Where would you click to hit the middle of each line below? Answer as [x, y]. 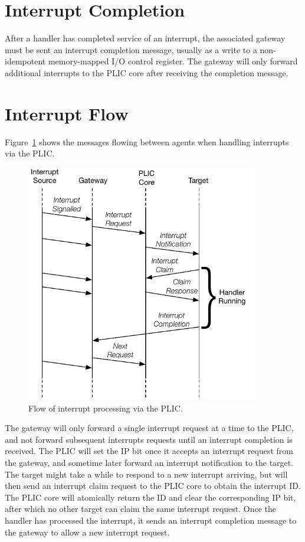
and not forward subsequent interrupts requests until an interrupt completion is [149, 439]
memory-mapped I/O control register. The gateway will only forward [173, 61]
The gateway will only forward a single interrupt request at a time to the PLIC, [149, 428]
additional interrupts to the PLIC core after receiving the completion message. [147, 72]
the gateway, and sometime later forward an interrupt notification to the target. [149, 463]
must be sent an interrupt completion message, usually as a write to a [131, 49]
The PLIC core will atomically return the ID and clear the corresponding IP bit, [150, 497]
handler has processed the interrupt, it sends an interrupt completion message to [151, 520]
